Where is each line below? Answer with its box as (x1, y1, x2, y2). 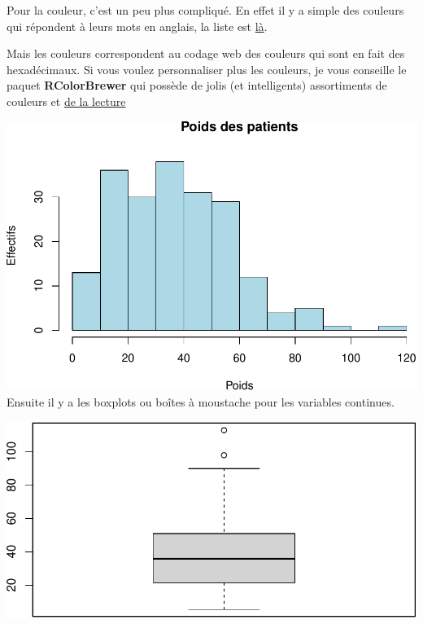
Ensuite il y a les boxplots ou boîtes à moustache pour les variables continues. (7, 393, 395, 410)
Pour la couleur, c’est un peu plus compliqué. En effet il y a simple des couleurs (7, 2, 404, 18)
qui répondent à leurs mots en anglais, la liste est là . (7, 17, 268, 34)
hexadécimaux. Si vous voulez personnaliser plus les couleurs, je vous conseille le (7, 60, 407, 77)
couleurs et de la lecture (7, 92, 126, 109)
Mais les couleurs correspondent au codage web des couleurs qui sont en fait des (7, 45, 405, 62)
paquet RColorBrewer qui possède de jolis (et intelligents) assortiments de (7, 77, 387, 94)
